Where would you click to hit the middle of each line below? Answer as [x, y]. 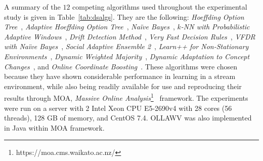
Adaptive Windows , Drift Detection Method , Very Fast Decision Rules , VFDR [130, 36]
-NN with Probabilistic [215, 27]
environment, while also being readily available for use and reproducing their [123, 86]
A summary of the [32, 7]
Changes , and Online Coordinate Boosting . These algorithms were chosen [121, 66]
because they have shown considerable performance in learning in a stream [120, 76]
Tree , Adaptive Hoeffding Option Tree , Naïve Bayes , [90, 27]
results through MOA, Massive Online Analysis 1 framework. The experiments [126, 97]
